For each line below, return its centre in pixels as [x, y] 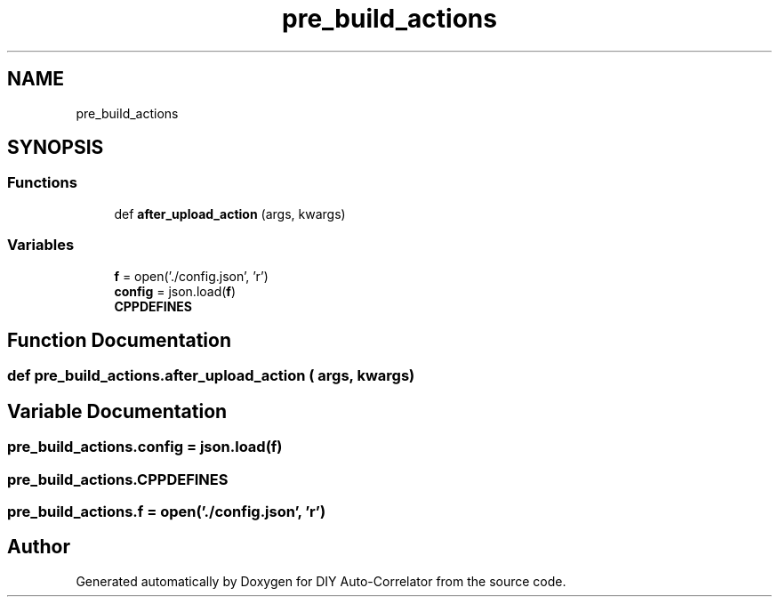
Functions [42, 183]
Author [39, 547]
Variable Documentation [117, 411]
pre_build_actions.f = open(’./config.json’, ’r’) [167, 511]
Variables [41, 245]
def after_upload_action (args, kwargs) [230, 213]
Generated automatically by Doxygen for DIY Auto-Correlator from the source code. [321, 581]
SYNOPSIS [56, 148]
